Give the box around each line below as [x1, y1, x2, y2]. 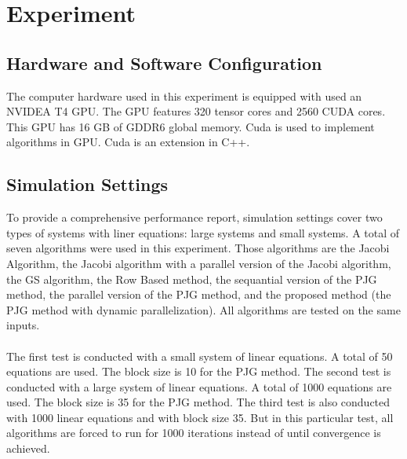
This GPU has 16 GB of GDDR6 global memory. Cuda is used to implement [6, 118, 375, 134]
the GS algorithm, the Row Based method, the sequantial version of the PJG [6, 270, 377, 287]
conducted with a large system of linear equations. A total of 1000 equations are [6, 378, 392, 395]
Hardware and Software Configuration [6, 50, 322, 75]
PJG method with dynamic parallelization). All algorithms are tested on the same [6, 301, 401, 318]
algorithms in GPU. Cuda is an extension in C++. [6, 134, 250, 150]
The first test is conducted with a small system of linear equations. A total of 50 [6, 347, 393, 364]
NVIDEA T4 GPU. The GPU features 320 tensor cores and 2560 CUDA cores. [6, 103, 386, 119]
